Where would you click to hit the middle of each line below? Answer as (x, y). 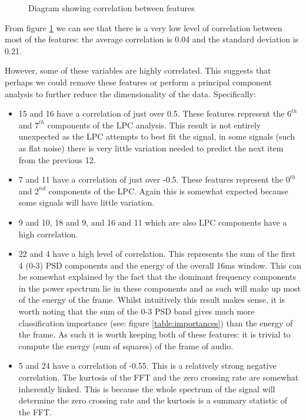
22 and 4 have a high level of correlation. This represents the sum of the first (157, 254)
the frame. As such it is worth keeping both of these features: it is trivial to (154, 334)
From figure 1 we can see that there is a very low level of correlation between (144, 27)
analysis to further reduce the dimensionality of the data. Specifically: (130, 93)
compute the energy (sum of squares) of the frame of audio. (126, 345)
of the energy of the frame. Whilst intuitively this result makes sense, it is (152, 300)
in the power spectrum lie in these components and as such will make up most (160, 288)
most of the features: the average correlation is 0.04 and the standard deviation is (152, 39)
